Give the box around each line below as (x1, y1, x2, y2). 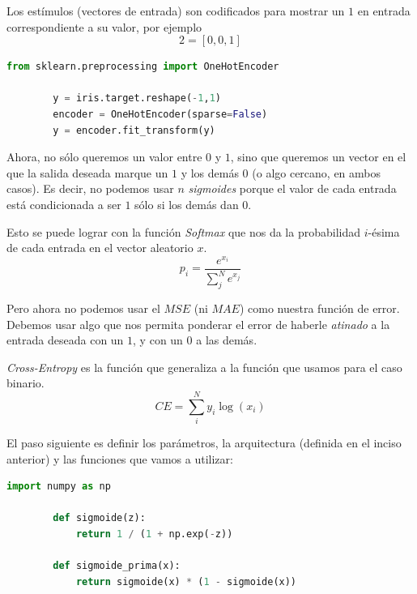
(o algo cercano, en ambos (252, 164, 381, 181)
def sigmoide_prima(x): (53, 560, 181, 572)
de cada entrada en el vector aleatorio (6, 239, 194, 256)
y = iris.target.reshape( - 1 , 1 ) (53, 92, 221, 105)
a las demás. (196, 331, 257, 348)
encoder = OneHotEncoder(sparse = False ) (53, 108, 268, 120)
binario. (6, 374, 45, 391)
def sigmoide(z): (53, 512, 146, 524)
